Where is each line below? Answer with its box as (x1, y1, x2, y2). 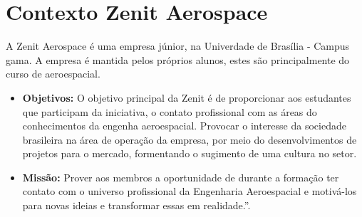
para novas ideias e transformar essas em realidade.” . (22, 198, 251, 213)
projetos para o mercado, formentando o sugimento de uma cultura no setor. (22, 146, 357, 161)
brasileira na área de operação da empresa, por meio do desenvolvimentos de (22, 132, 357, 147)
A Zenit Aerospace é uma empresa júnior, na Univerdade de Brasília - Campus (6, 38, 350, 53)
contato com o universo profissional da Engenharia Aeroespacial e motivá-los (22, 184, 357, 199)
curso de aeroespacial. (6, 66, 100, 81)
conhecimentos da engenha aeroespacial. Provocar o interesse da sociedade (22, 118, 346, 133)
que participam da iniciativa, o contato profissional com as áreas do (22, 104, 317, 119)
